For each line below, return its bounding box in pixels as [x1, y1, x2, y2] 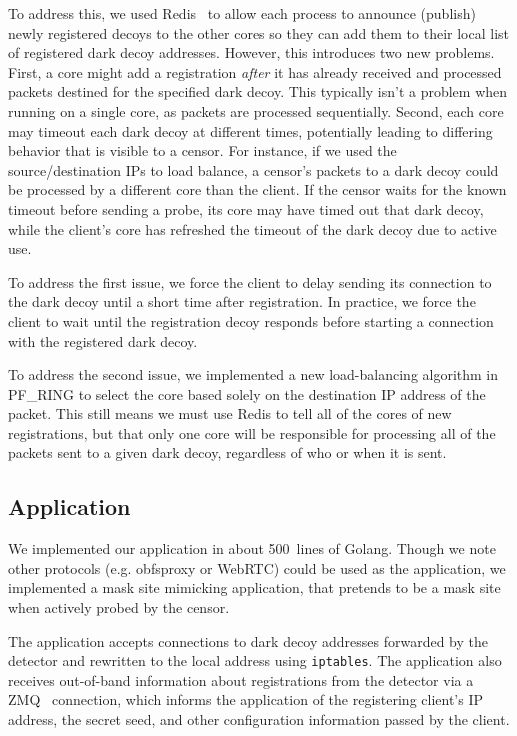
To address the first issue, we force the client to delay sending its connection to [8, 271, 492, 292]
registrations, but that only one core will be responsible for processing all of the [8, 422, 496, 443]
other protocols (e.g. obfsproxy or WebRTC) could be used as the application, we [8, 557, 506, 578]
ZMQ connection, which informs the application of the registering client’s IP [8, 689, 484, 710]
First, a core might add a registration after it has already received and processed [8, 61, 502, 82]
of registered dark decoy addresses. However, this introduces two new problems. [8, 42, 495, 63]
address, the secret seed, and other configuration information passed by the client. [8, 709, 510, 730]
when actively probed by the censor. [8, 597, 230, 618]
